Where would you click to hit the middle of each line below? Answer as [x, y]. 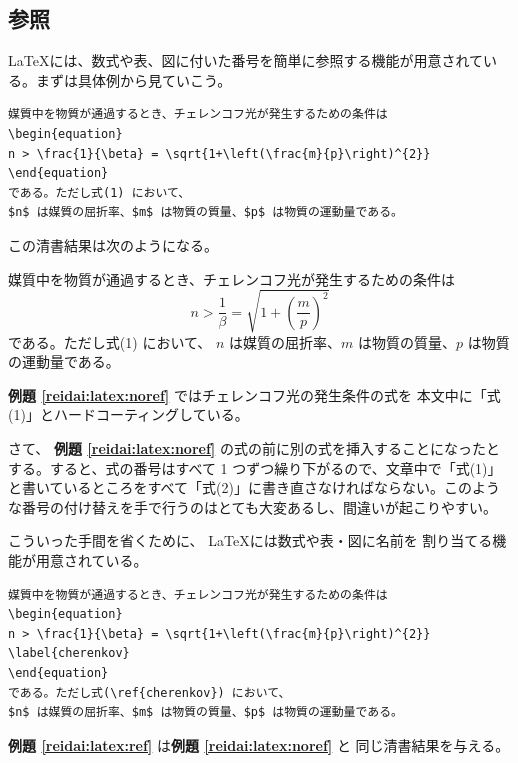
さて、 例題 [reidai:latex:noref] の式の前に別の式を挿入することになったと [254, 448]
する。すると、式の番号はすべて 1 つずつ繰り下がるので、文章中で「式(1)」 [255, 467]
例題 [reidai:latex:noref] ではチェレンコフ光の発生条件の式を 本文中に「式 [254, 394]
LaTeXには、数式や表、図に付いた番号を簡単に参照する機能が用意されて [245, 60]
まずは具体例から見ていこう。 [133, 79]
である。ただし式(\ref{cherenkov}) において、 [149, 692]
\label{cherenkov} [69, 653]
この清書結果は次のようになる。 [113, 244]
